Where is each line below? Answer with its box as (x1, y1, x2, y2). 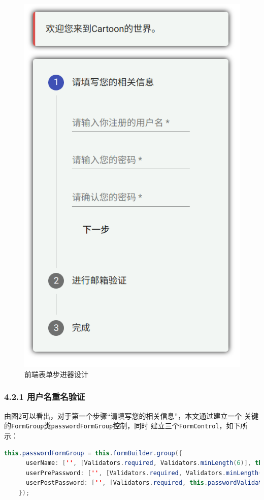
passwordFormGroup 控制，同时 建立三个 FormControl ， (51, 420, 226, 431)
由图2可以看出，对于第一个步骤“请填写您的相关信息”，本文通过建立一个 (4, 410, 242, 421)
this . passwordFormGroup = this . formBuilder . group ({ (4, 449, 182, 457)
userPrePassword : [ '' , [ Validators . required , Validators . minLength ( (25, 469, 262, 477)
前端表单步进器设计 (24, 368, 88, 379)
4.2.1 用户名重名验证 (4, 390, 85, 403)
